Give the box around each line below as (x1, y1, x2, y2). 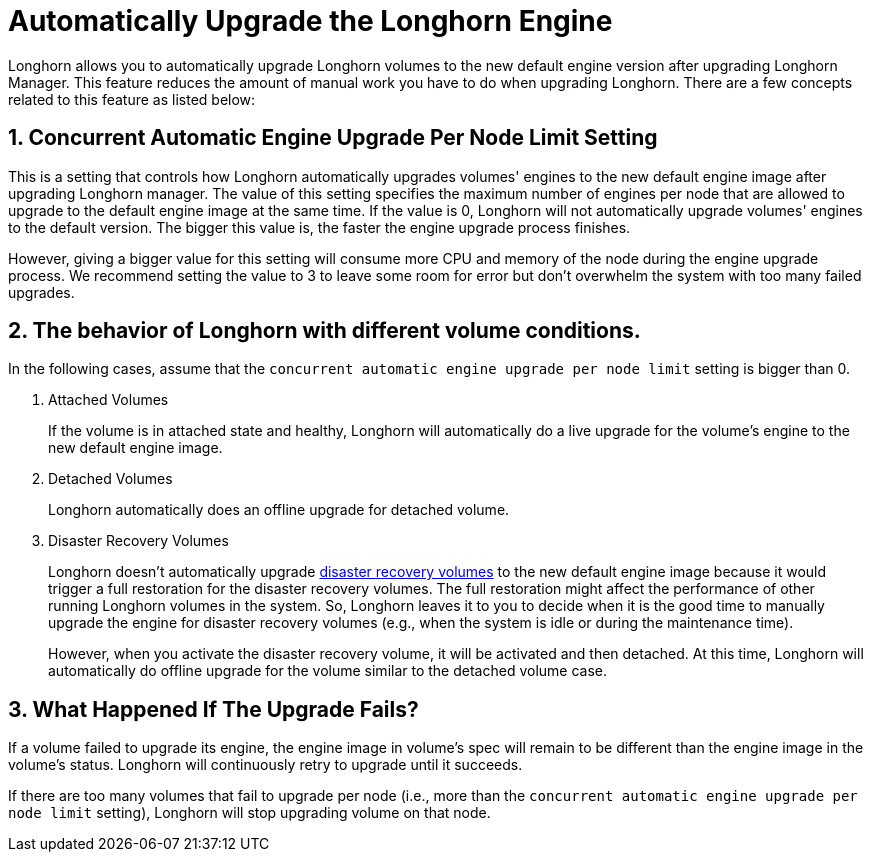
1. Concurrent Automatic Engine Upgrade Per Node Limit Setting (8, 125, 658, 151)
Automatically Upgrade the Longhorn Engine (8, 4, 613, 38)
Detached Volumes (48, 470, 173, 488)
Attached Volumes (48, 391, 169, 409)
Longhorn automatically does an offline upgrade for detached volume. (48, 501, 510, 519)
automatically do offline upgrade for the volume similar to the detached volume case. (48, 662, 608, 680)
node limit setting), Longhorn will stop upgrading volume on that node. (8, 804, 491, 822)
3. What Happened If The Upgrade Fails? (8, 696, 419, 722)
